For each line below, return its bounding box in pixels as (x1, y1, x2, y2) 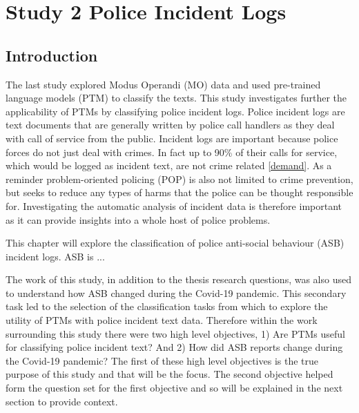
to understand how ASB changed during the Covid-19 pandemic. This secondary (6, 285, 347, 300)
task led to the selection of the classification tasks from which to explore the (6, 299, 328, 314)
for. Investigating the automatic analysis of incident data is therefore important (6, 198, 342, 213)
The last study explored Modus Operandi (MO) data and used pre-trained (6, 77, 321, 91)
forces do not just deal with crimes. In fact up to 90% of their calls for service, (6, 144, 338, 159)
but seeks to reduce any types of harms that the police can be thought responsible (6, 185, 353, 200)
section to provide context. (6, 394, 118, 408)
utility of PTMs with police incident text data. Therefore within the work (6, 313, 318, 327)
